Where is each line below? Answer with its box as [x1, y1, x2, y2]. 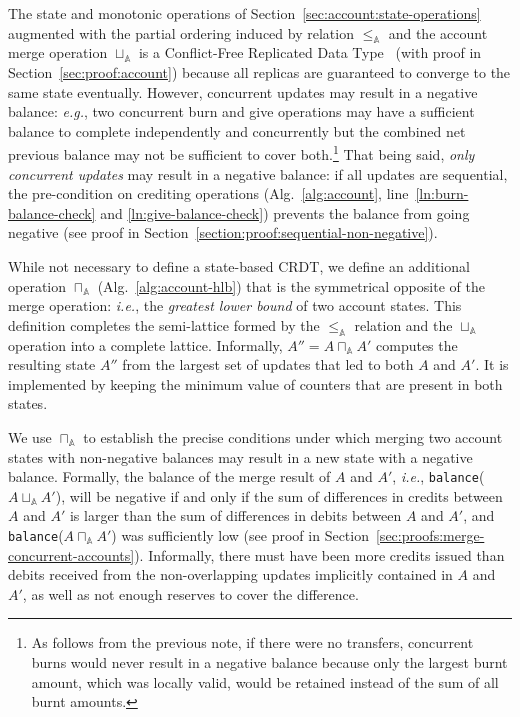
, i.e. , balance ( [392, 466, 485, 487]
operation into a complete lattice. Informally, [8, 334, 283, 355]
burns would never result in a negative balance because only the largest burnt [31, 652, 508, 672]
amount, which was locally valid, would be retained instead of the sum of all [31, 671, 499, 692]
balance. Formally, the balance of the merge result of [8, 466, 331, 487]
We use [8, 426, 52, 447]
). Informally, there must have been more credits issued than [134, 544, 505, 565]
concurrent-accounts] [8, 544, 135, 565]
